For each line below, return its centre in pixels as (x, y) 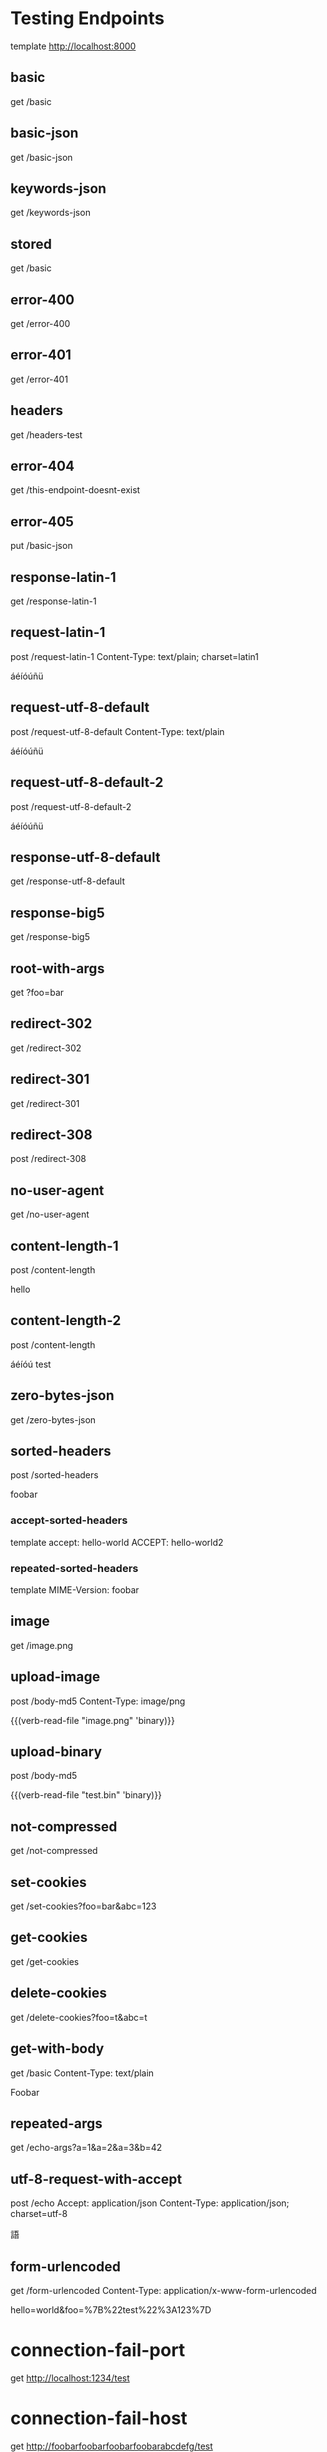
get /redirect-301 (45, 1103)
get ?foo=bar (37, 992)
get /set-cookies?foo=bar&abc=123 (83, 1906)
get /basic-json (41, 157)
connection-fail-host (99, 2418)
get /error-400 (40, 323)
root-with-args (57, 968)
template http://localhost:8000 (73, 46)
